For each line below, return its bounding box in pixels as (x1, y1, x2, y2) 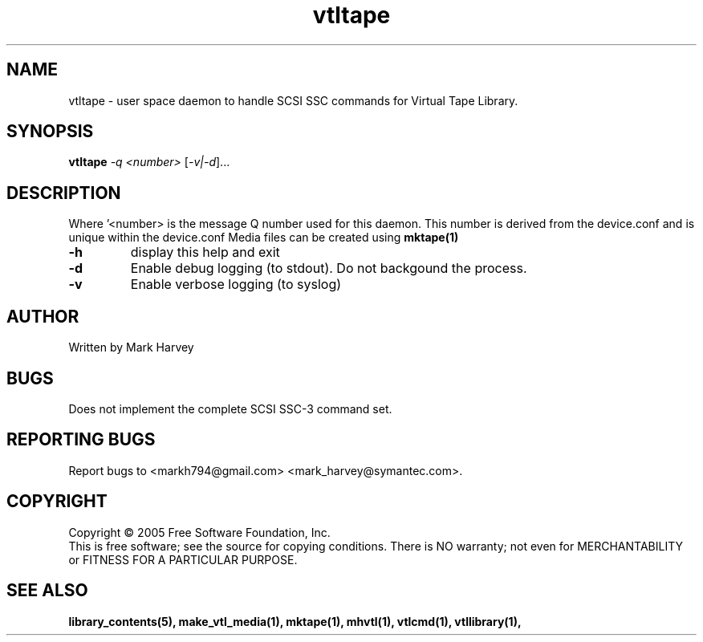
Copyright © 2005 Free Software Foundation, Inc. (68, 525, 331, 539)
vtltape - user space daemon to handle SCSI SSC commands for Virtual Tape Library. (68, 93, 518, 108)
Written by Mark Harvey (68, 340, 194, 355)
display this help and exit (130, 244, 280, 261)
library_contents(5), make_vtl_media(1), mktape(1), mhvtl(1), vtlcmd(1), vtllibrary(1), (68, 614, 522, 628)
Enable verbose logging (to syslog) (130, 276, 342, 293)
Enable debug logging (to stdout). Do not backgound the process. (130, 260, 527, 277)
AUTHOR (6, 306, 79, 327)
